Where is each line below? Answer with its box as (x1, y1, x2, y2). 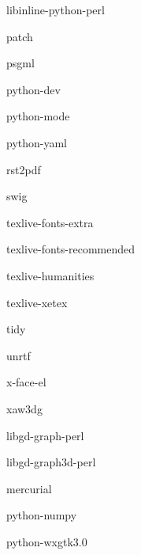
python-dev (6, 81, 61, 97)
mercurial (6, 480, 52, 496)
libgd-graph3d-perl (6, 454, 96, 470)
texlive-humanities (6, 267, 95, 283)
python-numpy (6, 507, 77, 523)
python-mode (6, 108, 70, 124)
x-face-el (6, 374, 46, 390)
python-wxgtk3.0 (6, 533, 87, 549)
